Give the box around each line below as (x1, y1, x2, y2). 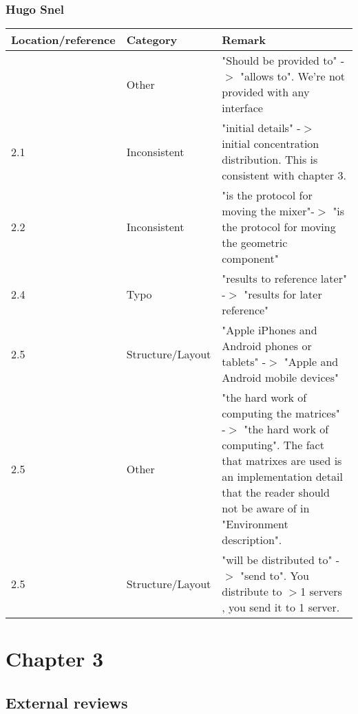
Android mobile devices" (222, 369, 339, 386)
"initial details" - (222, 120, 301, 136)
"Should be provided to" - (222, 52, 345, 69)
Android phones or (222, 338, 312, 354)
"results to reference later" (222, 270, 347, 287)
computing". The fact (222, 437, 324, 453)
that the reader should (222, 484, 330, 501)
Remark (222, 32, 266, 48)
